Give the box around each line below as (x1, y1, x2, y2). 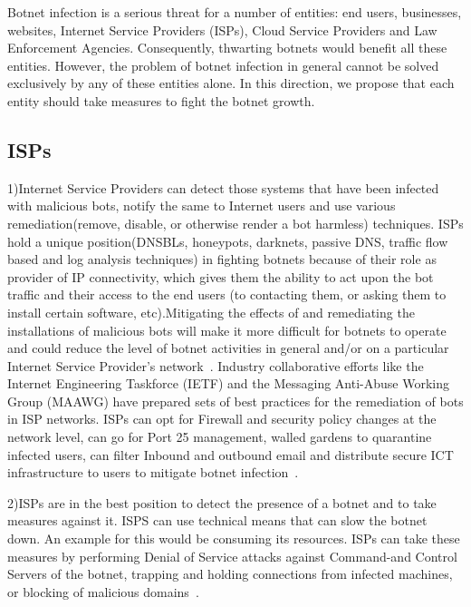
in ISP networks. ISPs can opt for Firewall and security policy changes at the (7, 409, 437, 428)
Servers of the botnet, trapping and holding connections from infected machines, (7, 564, 453, 583)
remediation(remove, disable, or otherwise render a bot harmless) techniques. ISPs (7, 213, 464, 232)
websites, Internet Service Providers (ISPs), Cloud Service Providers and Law (7, 20, 437, 39)
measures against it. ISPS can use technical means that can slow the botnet (7, 511, 428, 530)
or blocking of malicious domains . (7, 582, 199, 601)
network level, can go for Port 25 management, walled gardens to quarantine (7, 427, 432, 446)
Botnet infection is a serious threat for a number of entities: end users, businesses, (7, 3, 462, 21)
